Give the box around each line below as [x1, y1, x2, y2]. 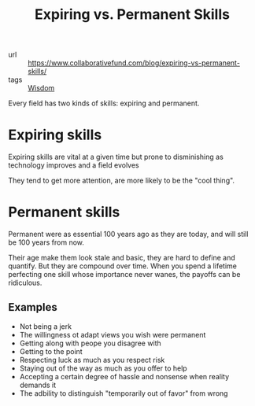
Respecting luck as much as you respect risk [19, 355, 165, 364]
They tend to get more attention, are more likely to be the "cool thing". [8, 175, 235, 186]
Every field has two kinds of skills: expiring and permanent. [8, 98, 200, 108]
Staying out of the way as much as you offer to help [19, 364, 187, 373]
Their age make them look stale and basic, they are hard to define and [8, 253, 235, 263]
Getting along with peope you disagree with [19, 338, 161, 348]
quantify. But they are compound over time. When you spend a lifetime [8, 261, 238, 271]
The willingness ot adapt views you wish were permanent [19, 330, 206, 339]
